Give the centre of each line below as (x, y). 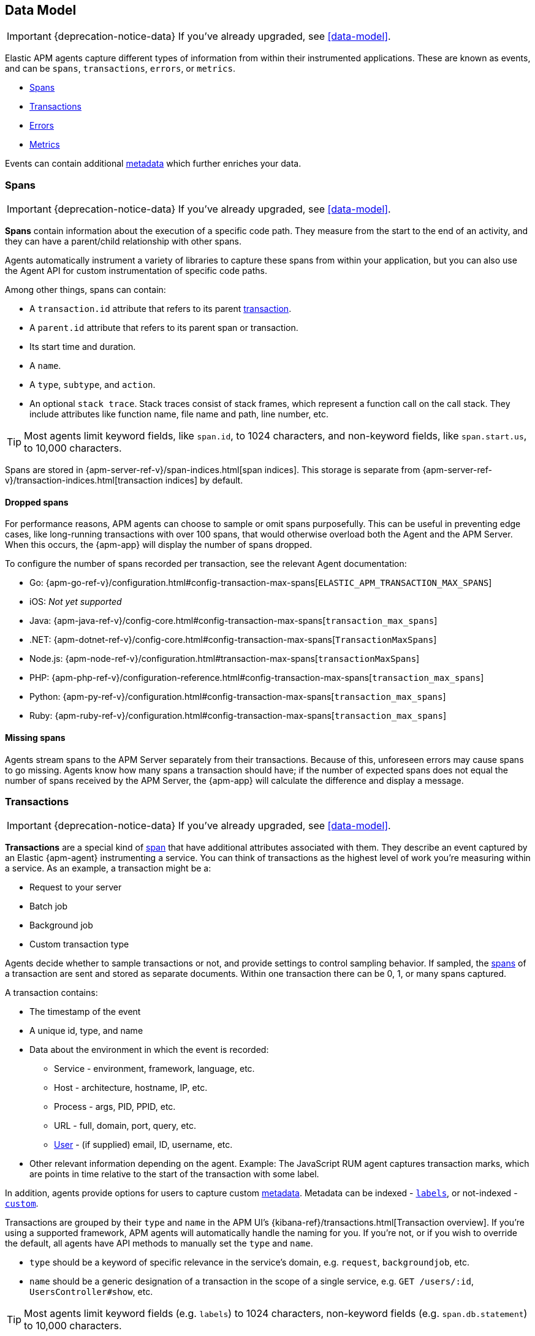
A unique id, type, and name (86, 1031)
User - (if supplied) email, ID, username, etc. (143, 1145)
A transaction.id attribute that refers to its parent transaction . (161, 309)
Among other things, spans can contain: (85, 290)
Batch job (49, 906)
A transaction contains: (51, 993)
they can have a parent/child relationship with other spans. (123, 241)
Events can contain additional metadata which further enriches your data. (153, 164)
